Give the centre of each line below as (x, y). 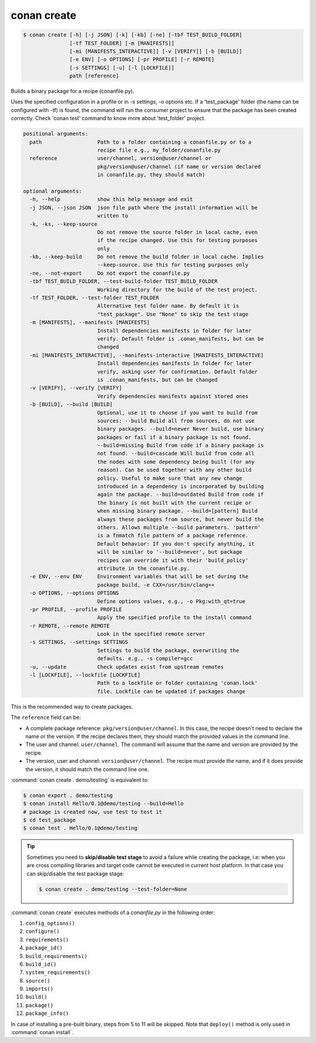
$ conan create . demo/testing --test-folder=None (113, 889)
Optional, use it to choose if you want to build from (177, 413)
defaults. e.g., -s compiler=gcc (145, 659)
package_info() (47, 1013)
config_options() (50, 923)
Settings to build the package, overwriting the (168, 650)
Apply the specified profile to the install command (174, 618)
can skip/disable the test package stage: (75, 874)
